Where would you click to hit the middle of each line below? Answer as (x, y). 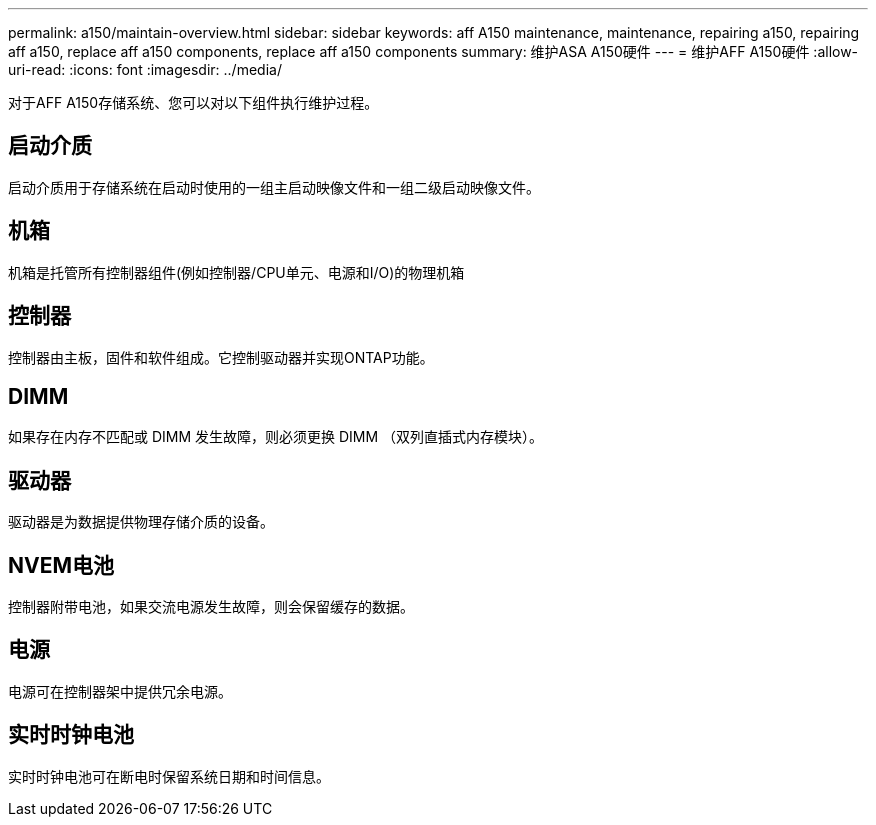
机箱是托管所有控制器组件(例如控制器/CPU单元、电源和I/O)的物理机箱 (236, 272)
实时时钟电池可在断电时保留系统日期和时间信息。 (169, 776)
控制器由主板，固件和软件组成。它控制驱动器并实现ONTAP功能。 (221, 357)
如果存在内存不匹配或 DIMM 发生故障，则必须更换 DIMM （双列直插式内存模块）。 (276, 437)
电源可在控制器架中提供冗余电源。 (120, 691)
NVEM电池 (61, 565)
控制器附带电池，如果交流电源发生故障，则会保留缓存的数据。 (211, 607)
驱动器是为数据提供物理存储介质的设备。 (141, 522)
